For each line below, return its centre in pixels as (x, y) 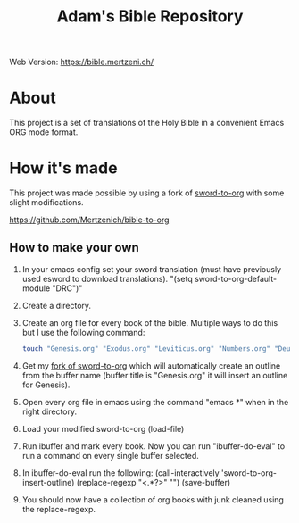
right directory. (50, 411)
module (36, 288)
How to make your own (75, 248)
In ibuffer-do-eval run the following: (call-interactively (121, 473)
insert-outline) (48, 482)
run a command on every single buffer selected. (110, 455)
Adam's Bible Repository (150, 17)
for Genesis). (46, 385)
